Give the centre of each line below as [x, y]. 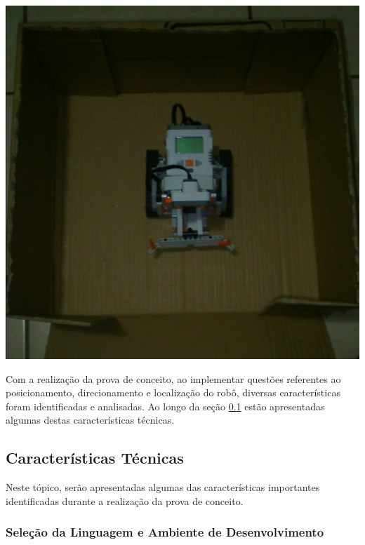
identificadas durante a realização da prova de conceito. [125, 500]
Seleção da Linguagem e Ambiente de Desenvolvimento [165, 532]
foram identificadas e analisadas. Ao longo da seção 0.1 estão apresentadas [165, 406]
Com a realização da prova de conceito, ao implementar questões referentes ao [173, 378]
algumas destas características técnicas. [90, 420]
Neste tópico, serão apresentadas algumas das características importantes [163, 487]
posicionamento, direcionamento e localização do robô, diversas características [173, 392]
